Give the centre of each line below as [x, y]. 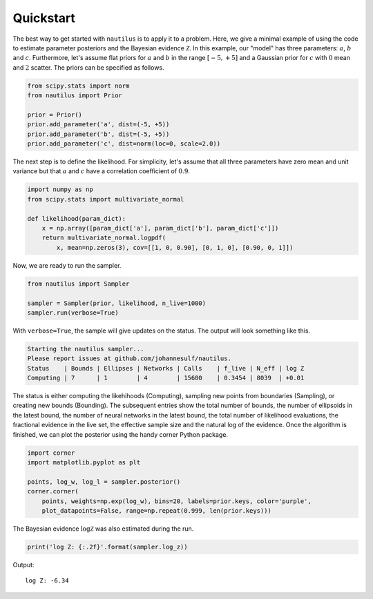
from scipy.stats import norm [78, 86]
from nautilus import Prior [75, 96]
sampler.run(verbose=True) [73, 313]
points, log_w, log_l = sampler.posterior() [104, 482]
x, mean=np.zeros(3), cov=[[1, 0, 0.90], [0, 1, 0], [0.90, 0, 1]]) [175, 247]
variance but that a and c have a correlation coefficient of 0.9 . [101, 171]
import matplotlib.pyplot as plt [84, 462]
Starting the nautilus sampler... [86, 349]
